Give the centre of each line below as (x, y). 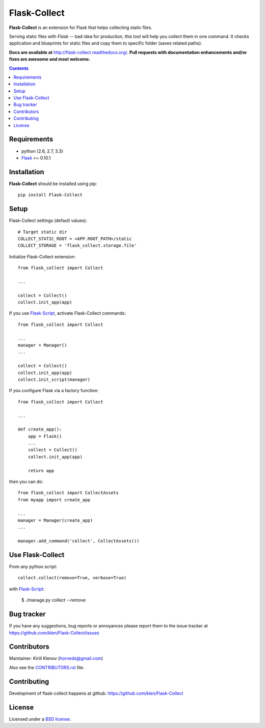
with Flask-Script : (27, 589)
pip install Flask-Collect (50, 195)
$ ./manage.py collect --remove (53, 600)
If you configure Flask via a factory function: (54, 391)
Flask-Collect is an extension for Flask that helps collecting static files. (81, 27)
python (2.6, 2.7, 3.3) (42, 151)
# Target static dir (42, 232)
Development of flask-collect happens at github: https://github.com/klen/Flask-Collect (96, 693)
